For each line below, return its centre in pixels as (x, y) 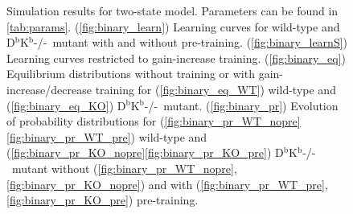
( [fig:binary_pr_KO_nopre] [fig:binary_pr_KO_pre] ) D (145, 152)
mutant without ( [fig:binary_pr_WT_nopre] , (124, 168)
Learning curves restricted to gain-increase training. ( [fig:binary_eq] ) (176, 58)
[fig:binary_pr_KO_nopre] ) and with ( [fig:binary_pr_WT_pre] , (167, 184)
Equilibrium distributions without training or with (131, 74)
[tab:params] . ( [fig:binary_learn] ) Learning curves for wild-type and (173, 26)
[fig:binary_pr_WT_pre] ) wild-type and (107, 136)
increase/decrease (49, 89)
